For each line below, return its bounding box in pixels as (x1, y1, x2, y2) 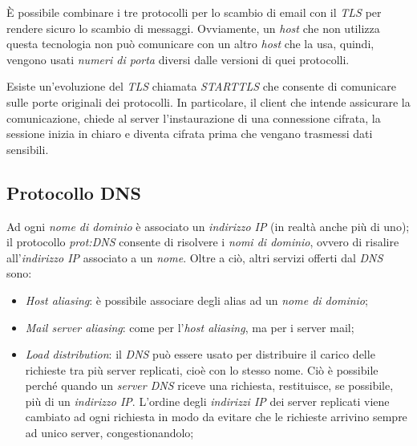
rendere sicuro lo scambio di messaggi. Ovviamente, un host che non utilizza (6, 19, 380, 36)
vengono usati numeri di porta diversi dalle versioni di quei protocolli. (6, 51, 350, 67)
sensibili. (6, 140, 49, 157)
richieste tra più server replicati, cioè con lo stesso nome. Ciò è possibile (25, 361, 379, 378)
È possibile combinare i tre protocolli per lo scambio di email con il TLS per (6, 4, 382, 20)
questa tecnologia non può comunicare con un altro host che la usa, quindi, (6, 35, 374, 52)
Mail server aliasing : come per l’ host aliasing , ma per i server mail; (25, 318, 354, 335)
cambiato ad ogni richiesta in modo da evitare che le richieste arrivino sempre (25, 408, 407, 425)
